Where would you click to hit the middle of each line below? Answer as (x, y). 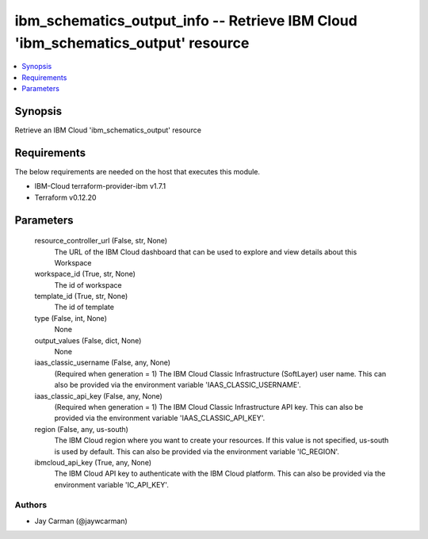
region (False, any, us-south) (81, 429)
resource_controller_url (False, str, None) (101, 241)
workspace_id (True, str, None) (85, 274)
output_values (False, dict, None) (88, 340)
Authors (31, 505)
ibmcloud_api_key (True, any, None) (93, 462)
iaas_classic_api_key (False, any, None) (98, 396)
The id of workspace (88, 285)
